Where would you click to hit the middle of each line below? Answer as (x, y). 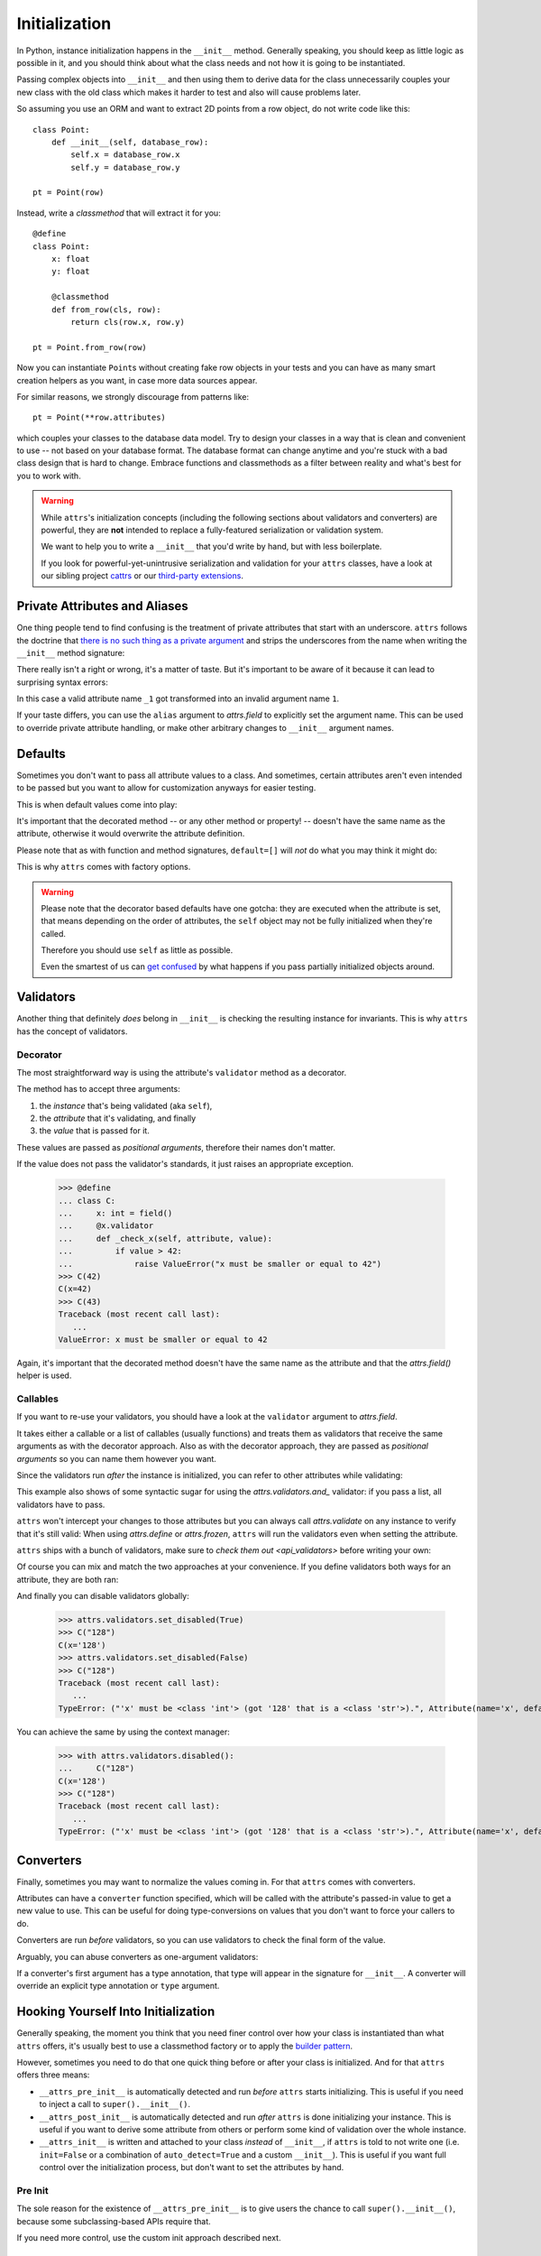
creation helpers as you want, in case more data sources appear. (137, 380)
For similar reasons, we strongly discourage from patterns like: (133, 396)
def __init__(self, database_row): (130, 142)
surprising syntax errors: (62, 682)
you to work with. (49, 476)
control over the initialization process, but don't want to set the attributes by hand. (192, 2168)
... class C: (87, 1201)
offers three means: (53, 2075)
